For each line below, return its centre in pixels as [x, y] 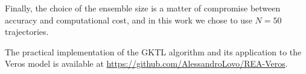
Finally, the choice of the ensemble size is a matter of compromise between [143, 8]
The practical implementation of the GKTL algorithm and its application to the [153, 51]
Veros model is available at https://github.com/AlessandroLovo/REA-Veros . [146, 63]
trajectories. [27, 32]
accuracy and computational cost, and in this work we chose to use [129, 20]
